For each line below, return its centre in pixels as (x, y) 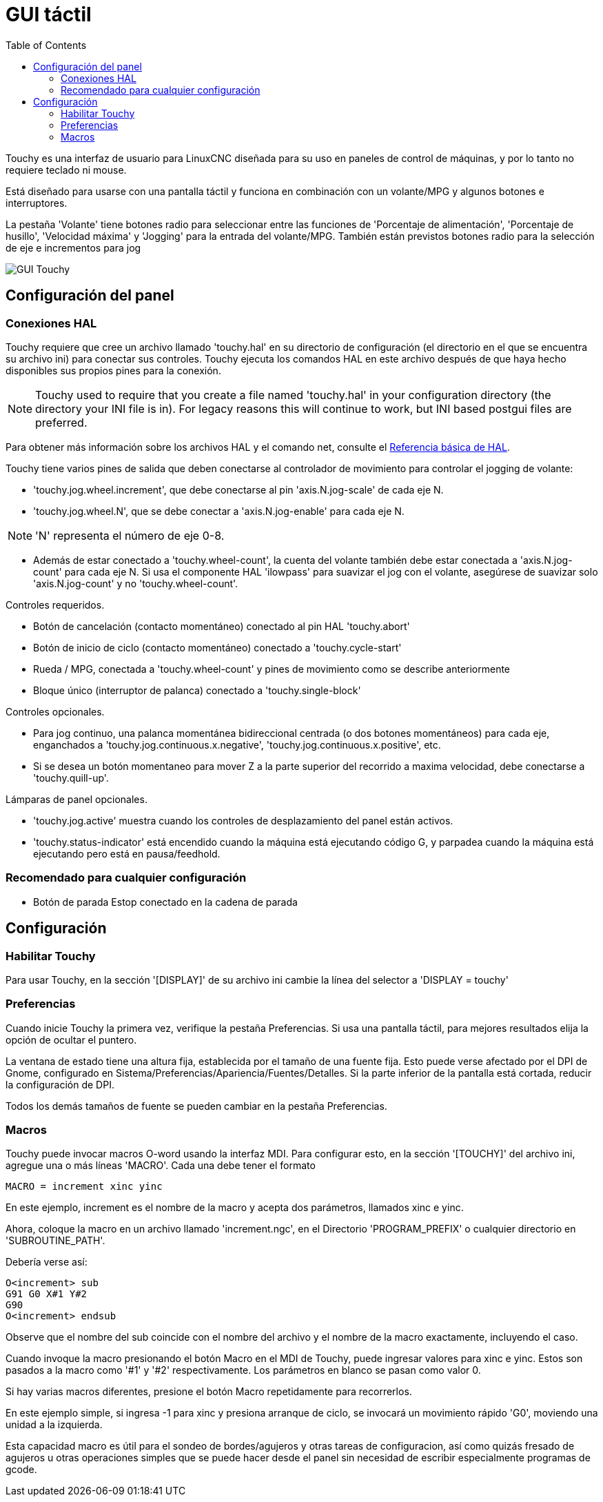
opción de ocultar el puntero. (71, 1039)
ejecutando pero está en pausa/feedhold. (127, 853)
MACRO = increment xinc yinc (84, 1187)
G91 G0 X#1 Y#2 (47, 1294)
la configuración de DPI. (60, 1084)
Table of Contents (46, 45)
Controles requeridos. (55, 605)
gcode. (21, 1470)
